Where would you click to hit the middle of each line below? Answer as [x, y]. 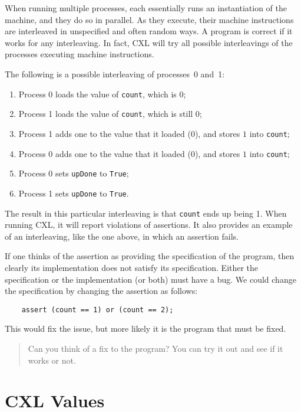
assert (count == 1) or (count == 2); [97, 310]
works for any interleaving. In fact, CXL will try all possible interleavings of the [149, 42]
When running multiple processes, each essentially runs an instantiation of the [146, 8]
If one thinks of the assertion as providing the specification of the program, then [150, 256]
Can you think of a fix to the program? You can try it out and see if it [156, 348]
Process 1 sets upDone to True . [74, 193]
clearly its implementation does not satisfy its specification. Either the [132, 267]
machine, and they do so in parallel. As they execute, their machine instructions [149, 19]
